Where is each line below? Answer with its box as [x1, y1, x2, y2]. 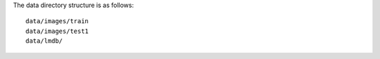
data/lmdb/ [25, 37, 63, 45]
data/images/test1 [25, 27, 89, 35]
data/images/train [25, 18, 89, 25]
